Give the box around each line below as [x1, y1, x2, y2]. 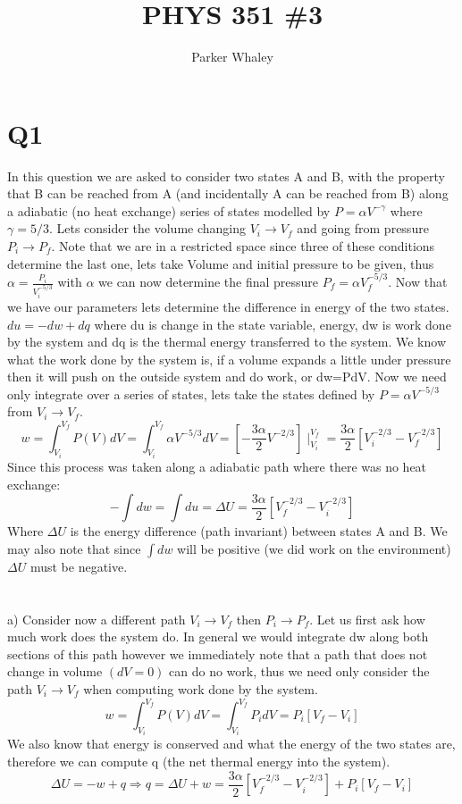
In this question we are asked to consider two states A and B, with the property [7, 166, 445, 185]
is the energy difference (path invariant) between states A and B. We [70, 522, 448, 540]
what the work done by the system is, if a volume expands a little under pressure [7, 349, 451, 368]
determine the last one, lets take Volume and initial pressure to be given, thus [7, 254, 434, 272]
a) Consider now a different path [7, 609, 186, 628]
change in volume [7, 662, 103, 681]
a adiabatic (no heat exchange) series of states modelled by [7, 201, 331, 220]
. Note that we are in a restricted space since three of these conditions [51, 237, 435, 255]
